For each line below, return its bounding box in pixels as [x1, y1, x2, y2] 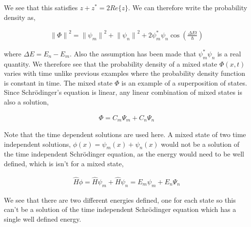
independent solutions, [4, 139, 71, 149]
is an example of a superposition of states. [121, 77, 247, 87]
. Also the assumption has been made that [70, 48, 196, 58]
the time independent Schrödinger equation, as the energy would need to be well [4, 149, 244, 159]
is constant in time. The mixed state [4, 77, 113, 87]
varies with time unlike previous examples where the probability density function [4, 68, 246, 78]
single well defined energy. [4, 213, 81, 224]
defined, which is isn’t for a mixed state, [4, 158, 124, 168]
